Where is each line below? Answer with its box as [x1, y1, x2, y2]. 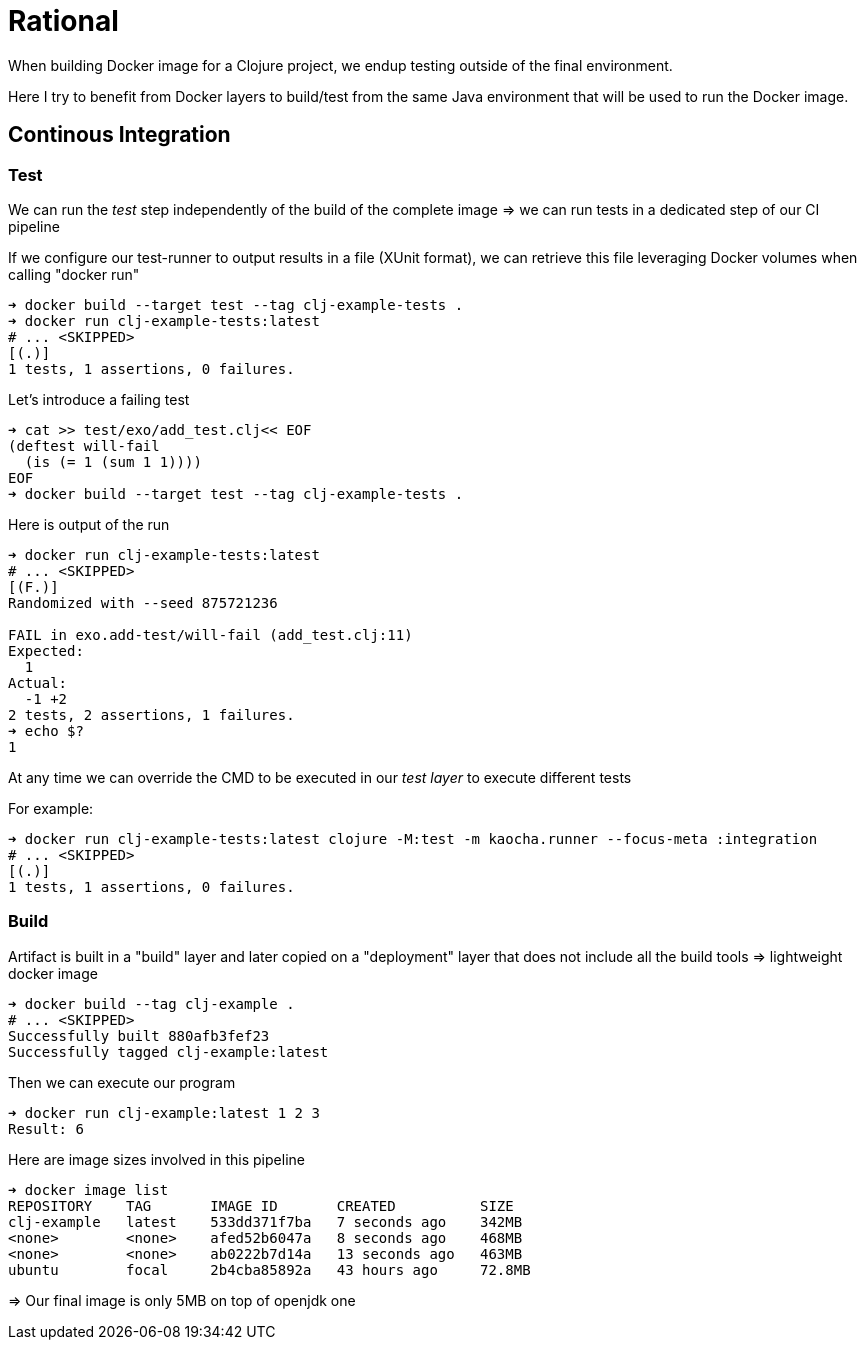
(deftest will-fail [8, 437, 160, 454]
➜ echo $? [8, 722, 84, 739]
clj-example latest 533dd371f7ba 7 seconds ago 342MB [8, 1213, 523, 1230]
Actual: [8, 674, 68, 691]
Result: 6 [8, 1120, 84, 1137]
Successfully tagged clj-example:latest [8, 1043, 329, 1060]
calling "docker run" [8, 265, 140, 283]
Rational [8, 4, 119, 38]
